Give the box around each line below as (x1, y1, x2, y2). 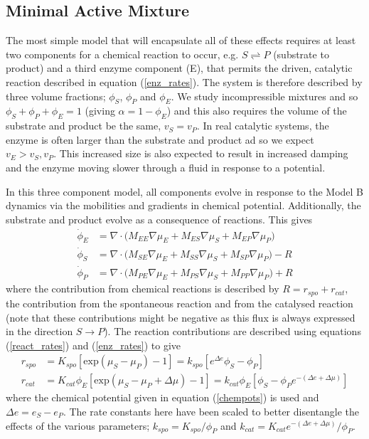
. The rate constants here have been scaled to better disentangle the (63, 403, 360, 418)
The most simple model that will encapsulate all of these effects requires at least (6, 33, 356, 48)
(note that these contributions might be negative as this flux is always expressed (6, 310, 355, 324)
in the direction (6, 324, 73, 339)
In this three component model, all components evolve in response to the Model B (6, 184, 363, 199)
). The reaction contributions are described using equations (104, 324, 361, 339)
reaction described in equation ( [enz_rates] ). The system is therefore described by (6, 74, 363, 89)
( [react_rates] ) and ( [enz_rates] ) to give (6, 337, 181, 352)
